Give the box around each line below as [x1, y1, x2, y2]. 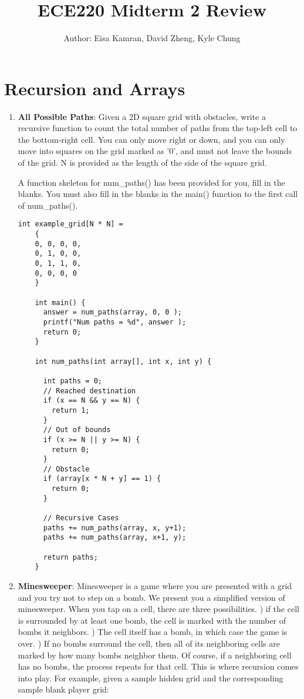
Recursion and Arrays [4, 76, 185, 100]
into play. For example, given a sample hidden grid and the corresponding [18, 671, 283, 684]
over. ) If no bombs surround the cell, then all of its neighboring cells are [18, 637, 280, 649]
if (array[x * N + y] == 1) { [43, 474, 161, 483]
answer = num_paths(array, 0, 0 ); [43, 308, 182, 317]
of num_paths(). [18, 199, 78, 211]
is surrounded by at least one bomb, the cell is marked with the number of [18, 614, 286, 626]
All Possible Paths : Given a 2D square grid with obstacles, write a [18, 110, 266, 122]
